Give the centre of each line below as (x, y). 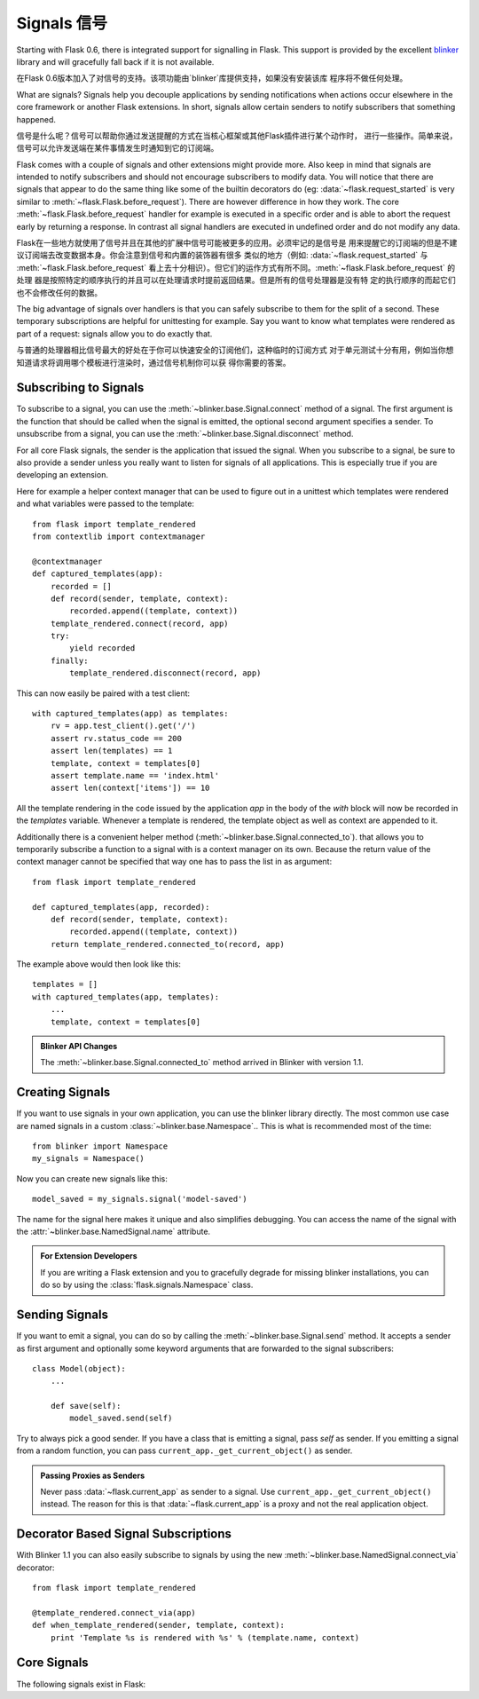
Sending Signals (63, 1315)
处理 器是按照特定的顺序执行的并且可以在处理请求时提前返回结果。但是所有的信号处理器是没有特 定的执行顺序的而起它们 (236, 281)
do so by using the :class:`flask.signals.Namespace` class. (147, 1285)
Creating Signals (63, 1092)
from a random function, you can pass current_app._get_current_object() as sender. (185, 1450)
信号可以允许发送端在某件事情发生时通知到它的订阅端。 (118, 148)
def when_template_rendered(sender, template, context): (159, 1625)
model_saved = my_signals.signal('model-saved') (140, 1199)
